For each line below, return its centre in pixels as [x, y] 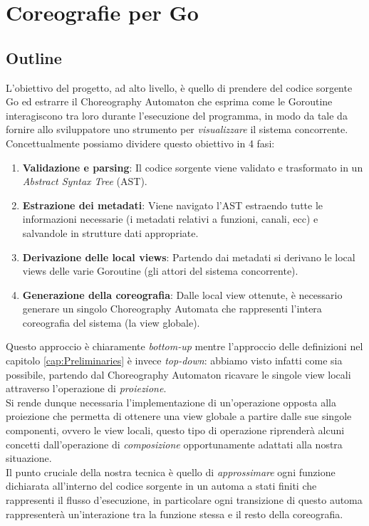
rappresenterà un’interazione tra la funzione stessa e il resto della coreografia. [175, 514]
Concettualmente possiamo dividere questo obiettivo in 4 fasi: [140, 143]
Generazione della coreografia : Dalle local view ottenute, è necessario [182, 294]
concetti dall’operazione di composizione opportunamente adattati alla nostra [174, 444]
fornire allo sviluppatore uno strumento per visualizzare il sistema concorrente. [177, 129]
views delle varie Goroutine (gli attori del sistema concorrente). [160, 271]
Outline [34, 57]
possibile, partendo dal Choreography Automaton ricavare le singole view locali [178, 374]
